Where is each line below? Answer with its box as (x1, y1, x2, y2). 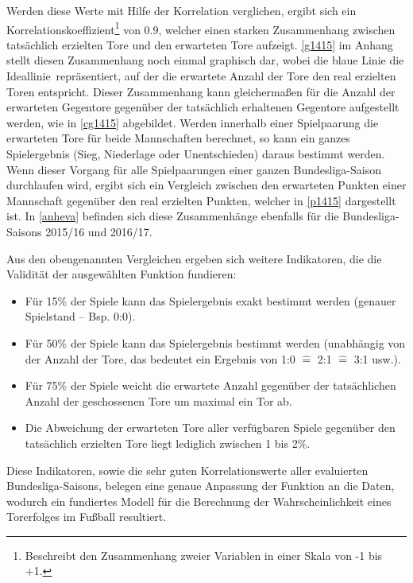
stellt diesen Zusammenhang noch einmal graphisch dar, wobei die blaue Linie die (6, 52, 404, 68)
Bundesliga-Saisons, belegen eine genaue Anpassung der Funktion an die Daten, (6, 477, 395, 494)
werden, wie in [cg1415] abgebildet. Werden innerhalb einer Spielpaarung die (6, 114, 379, 130)
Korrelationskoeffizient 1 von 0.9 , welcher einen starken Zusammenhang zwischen (6, 18, 396, 37)
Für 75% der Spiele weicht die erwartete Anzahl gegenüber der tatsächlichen (25, 377, 396, 394)
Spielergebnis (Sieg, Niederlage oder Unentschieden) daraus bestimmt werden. (6, 146, 385, 161)
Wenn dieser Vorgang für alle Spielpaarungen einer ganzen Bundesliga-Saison (6, 161, 382, 177)
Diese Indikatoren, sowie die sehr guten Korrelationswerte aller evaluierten (6, 461, 369, 478)
